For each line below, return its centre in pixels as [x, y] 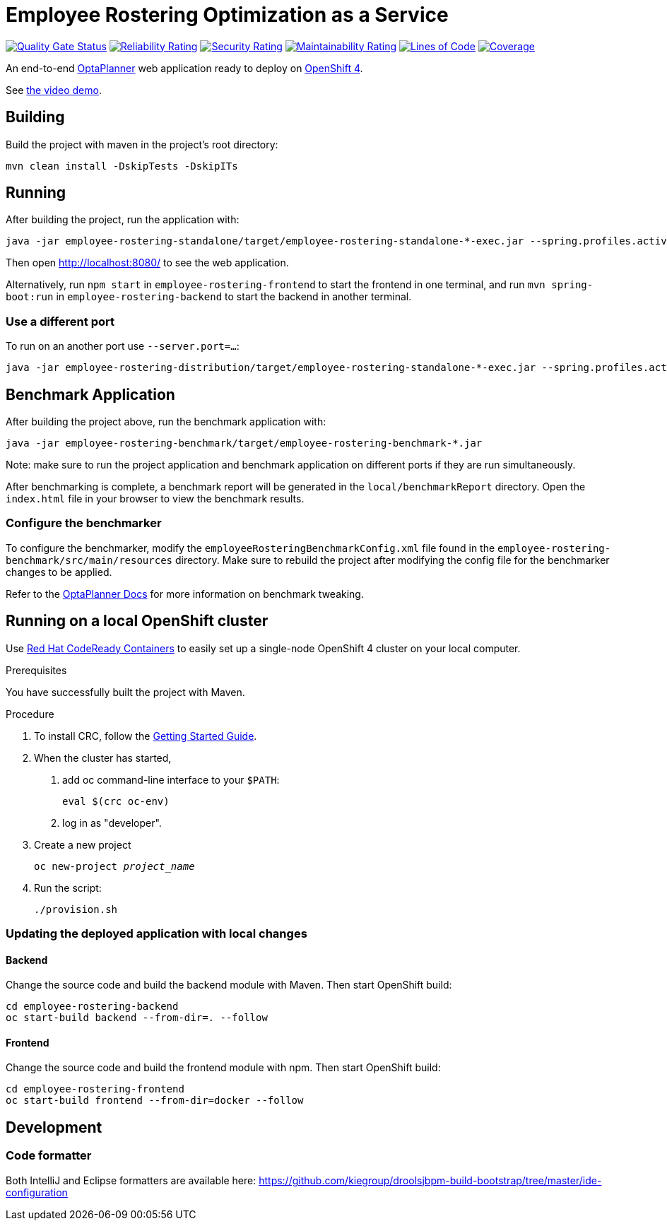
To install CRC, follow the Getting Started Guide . [146, 736]
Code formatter [49, 1156]
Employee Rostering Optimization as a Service [227, 15]
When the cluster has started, [103, 758]
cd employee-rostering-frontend [95, 1089]
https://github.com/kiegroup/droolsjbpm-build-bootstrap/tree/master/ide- [430, 1180]
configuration [37, 1192]
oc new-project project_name [114, 866]
